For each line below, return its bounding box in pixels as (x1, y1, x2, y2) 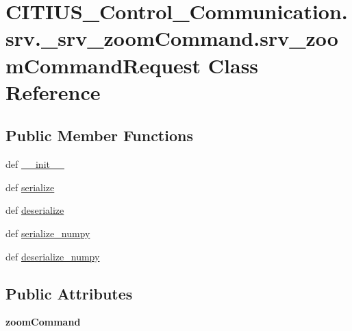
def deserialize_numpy (5, 249, 100, 263)
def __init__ (5, 157, 64, 171)
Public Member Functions (5, 125, 193, 146)
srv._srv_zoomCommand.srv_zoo (5, 24, 338, 52)
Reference (5, 77, 101, 106)
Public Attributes (5, 282, 133, 304)
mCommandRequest (5, 51, 201, 79)
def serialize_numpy (5, 225, 90, 240)
